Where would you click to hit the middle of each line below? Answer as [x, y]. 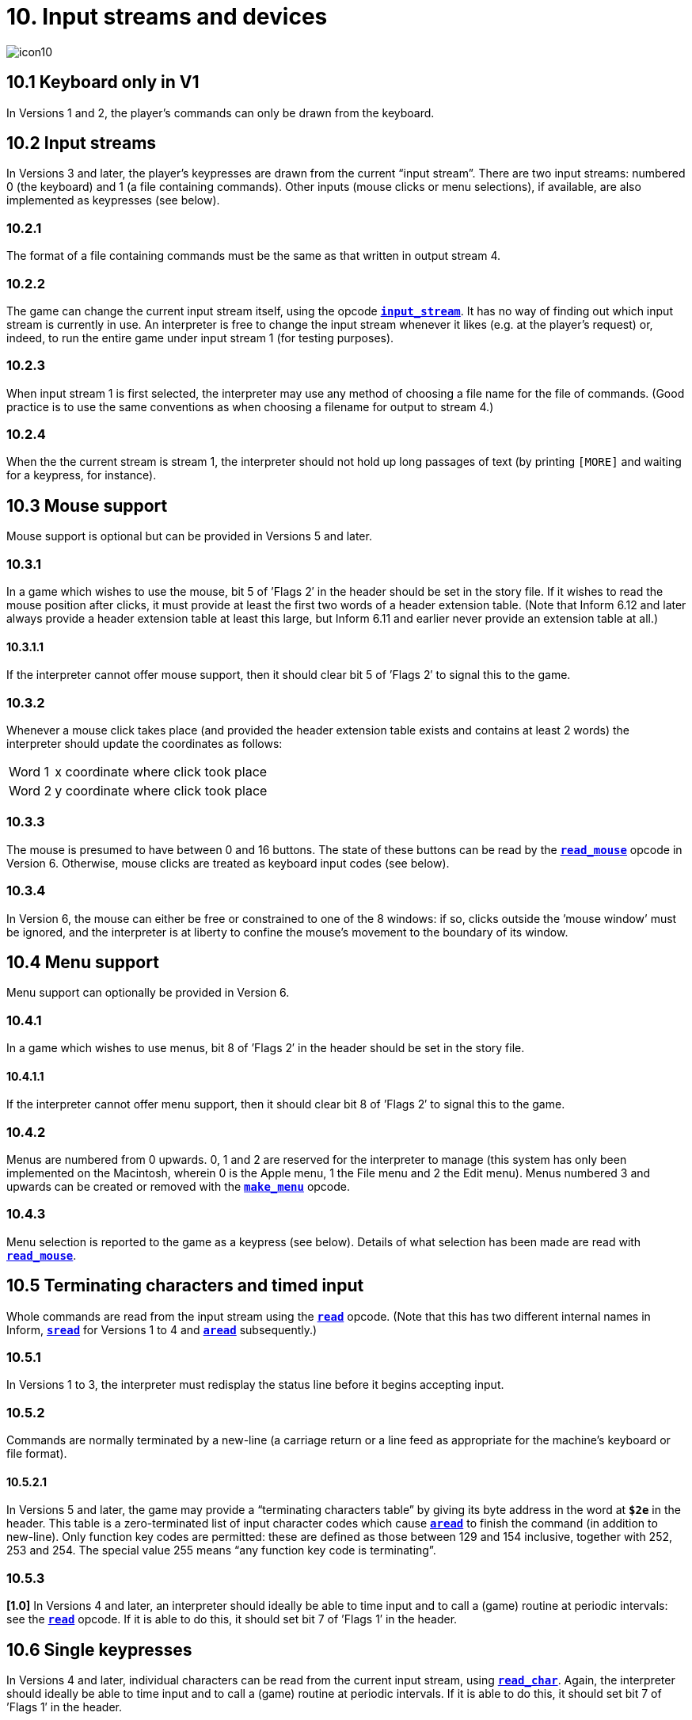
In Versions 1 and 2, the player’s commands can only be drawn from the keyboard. [221, 113]
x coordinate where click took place [161, 772]
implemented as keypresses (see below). [113, 200]
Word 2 [30, 791]
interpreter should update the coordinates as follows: [144, 744]
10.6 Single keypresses [99, 1649]
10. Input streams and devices [167, 17]
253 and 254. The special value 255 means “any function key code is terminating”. [221, 1550]
